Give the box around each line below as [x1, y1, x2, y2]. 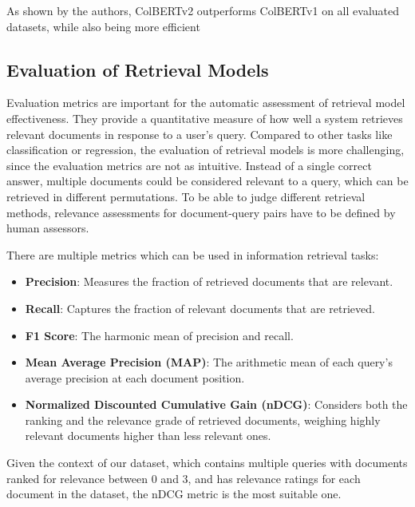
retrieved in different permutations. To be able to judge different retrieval [6, 188, 366, 204]
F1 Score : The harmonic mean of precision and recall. [25, 327, 294, 343]
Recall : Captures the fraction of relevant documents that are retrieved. [25, 299, 375, 316]
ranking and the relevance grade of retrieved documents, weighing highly [25, 411, 381, 428]
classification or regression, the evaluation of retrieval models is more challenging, [6, 141, 405, 158]
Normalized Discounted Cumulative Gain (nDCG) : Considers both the [25, 396, 408, 413]
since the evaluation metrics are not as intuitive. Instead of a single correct [6, 156, 372, 173]
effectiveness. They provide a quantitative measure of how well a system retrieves [6, 109, 403, 126]
